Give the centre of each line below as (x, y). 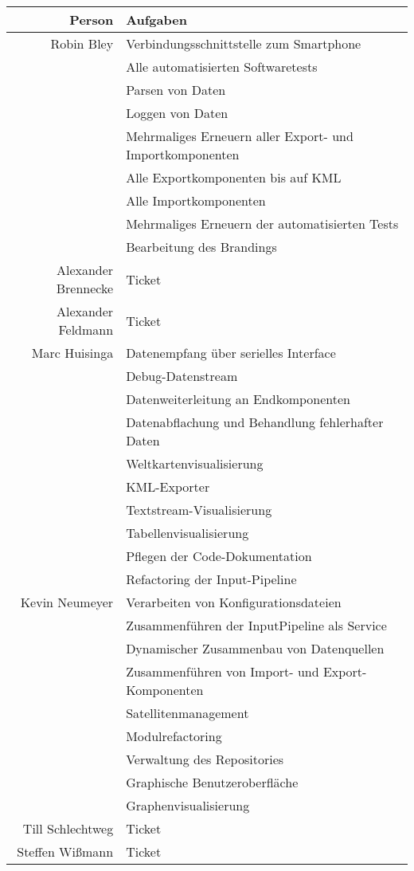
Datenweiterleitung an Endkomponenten (238, 399)
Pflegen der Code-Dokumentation (219, 556)
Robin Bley (82, 43)
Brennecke (85, 288)
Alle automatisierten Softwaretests (222, 67)
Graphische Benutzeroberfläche (212, 782)
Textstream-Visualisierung (199, 510)
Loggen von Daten (177, 113)
